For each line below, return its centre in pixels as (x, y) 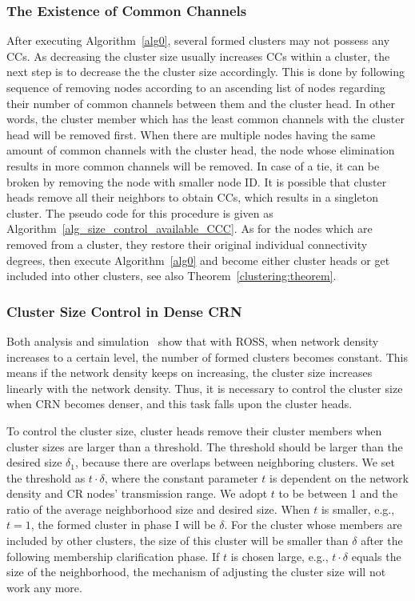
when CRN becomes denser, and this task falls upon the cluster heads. (180, 404)
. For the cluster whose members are (313, 525)
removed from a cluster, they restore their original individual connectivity (187, 244)
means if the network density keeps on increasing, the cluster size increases (190, 373)
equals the (376, 556)
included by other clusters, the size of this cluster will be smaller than (178, 541)
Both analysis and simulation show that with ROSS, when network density (193, 341)
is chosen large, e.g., (279, 556)
